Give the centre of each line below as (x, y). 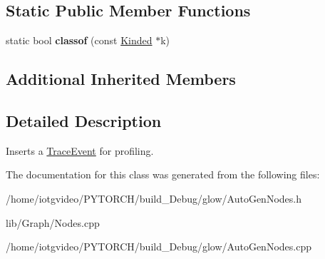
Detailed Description (84, 120)
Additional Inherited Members (121, 79)
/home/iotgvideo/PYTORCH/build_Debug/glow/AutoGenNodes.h (154, 198)
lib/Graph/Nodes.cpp (53, 222)
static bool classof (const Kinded (79, 40)
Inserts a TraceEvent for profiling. (80, 150)
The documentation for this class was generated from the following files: (163, 174)
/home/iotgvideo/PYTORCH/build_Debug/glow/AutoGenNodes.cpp (159, 247)
